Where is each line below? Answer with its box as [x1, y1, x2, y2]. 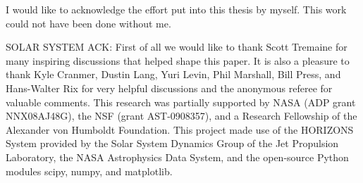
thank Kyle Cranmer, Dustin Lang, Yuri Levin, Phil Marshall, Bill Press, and [6, 67, 341, 82]
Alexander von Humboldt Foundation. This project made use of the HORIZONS [6, 122, 354, 137]
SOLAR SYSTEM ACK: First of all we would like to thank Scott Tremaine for [6, 39, 347, 54]
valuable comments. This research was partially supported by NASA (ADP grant [6, 94, 356, 109]
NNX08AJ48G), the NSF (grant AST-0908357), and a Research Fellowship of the [6, 108, 357, 123]
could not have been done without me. [6, 15, 171, 30]
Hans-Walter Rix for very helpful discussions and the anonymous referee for [6, 80, 333, 95]
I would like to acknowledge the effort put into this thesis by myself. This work [6, 2, 347, 16]
